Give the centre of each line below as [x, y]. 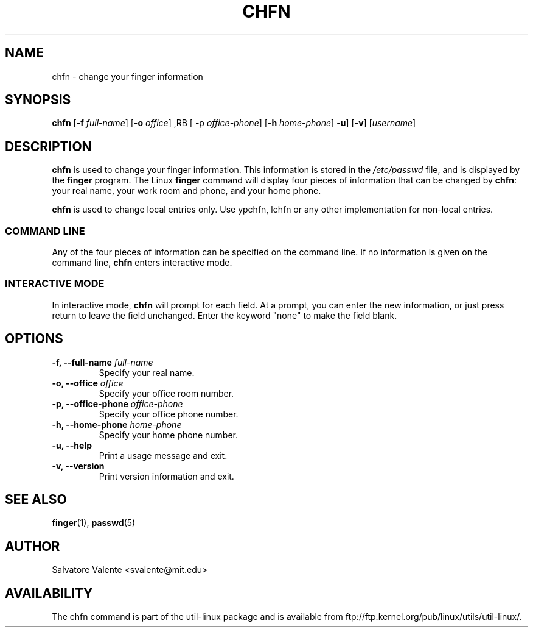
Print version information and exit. [166, 476]
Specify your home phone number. [168, 435]
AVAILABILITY [49, 593]
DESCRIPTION [48, 146]
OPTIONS [34, 339]
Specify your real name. [147, 372]
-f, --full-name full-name [103, 362]
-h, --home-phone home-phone [117, 424]
